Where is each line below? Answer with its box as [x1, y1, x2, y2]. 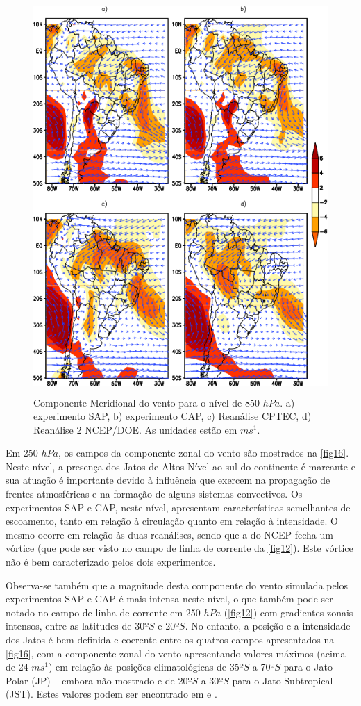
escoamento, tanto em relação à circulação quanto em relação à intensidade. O [6, 514, 338, 528]
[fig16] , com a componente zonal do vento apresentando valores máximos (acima [6, 646, 346, 660]
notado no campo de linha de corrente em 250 [6, 605, 201, 619]
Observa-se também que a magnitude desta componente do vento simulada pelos [6, 577, 349, 592]
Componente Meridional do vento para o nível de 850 [33, 395, 260, 409]
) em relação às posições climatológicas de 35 [48, 659, 240, 674]
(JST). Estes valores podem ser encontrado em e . [6, 687, 217, 701]
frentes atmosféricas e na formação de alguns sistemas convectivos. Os [6, 486, 303, 501]
